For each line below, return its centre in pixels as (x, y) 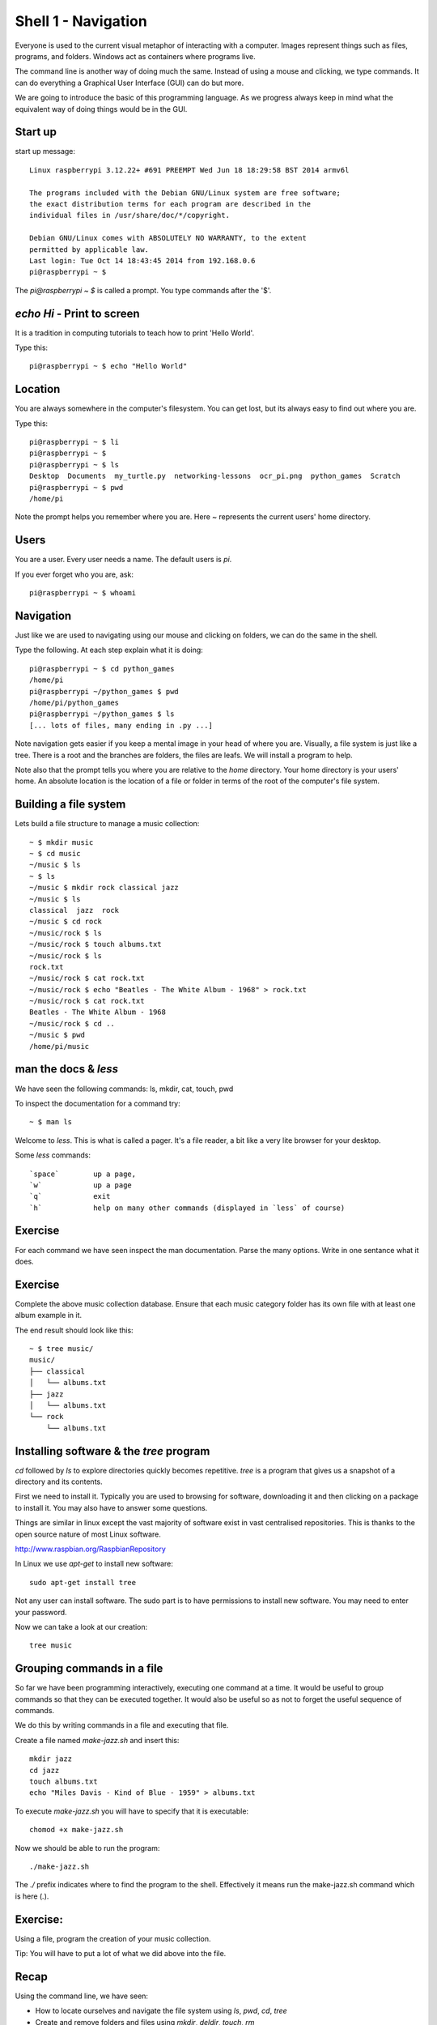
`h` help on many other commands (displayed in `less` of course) (187, 1208)
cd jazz (45, 1770)
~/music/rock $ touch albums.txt (95, 944)
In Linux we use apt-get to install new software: (94, 1564)
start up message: (45, 151)
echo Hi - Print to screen (78, 313)
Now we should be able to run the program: (87, 1848)
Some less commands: (53, 1155)
